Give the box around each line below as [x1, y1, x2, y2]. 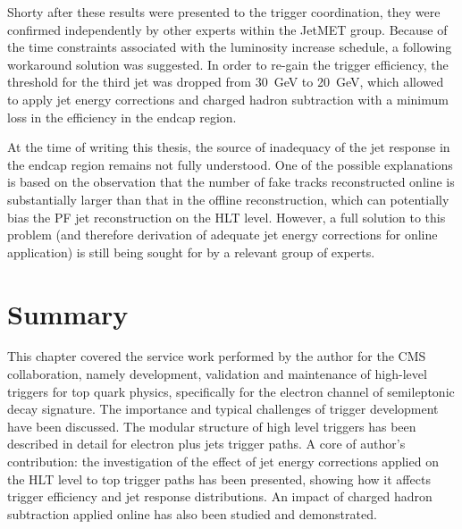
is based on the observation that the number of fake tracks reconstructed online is [7, 172, 455, 191]
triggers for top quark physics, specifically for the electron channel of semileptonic [7, 382, 455, 400]
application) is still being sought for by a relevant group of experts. [7, 242, 375, 261]
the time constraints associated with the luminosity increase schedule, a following [7, 38, 452, 56]
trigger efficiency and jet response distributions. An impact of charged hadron [7, 487, 433, 506]
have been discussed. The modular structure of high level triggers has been [7, 416, 416, 435]
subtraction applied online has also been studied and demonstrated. [7, 504, 377, 523]
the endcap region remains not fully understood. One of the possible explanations [7, 155, 453, 173]
